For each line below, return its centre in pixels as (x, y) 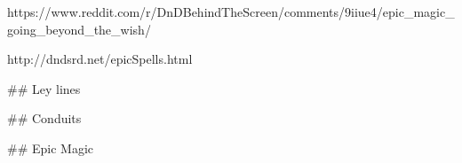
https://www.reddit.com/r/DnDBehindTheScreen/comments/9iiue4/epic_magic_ (231, 12)
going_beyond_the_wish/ (79, 29)
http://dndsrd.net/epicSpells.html (100, 59)
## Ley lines (44, 88)
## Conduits (44, 118)
